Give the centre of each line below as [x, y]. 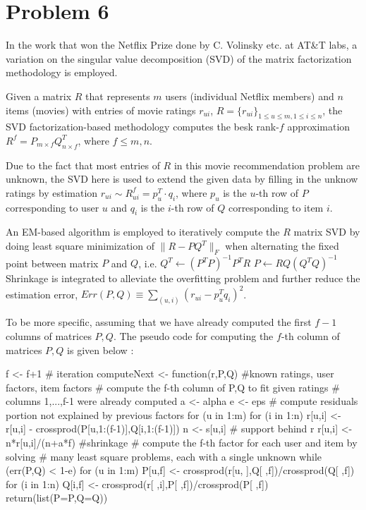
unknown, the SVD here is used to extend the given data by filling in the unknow [182, 179]
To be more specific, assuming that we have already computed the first [159, 322]
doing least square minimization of [80, 246]
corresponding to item [276, 207]
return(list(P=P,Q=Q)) [57, 498]
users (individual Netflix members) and [250, 96]
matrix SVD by [327, 232]
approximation [319, 127]
